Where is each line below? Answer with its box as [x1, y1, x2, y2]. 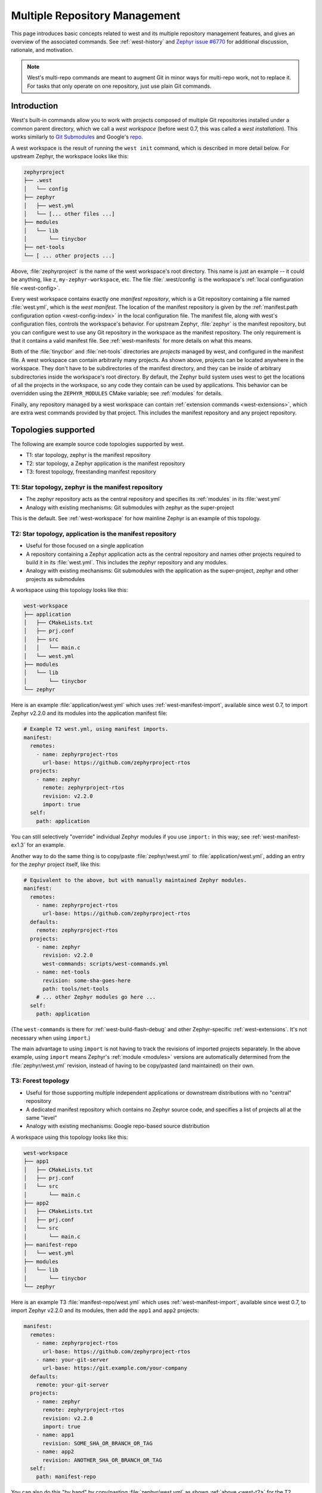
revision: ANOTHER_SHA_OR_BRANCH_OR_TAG [42, 1457, 162, 1463]
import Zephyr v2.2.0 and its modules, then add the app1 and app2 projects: [11, 1307, 199, 1314]
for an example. [26, 841, 66, 849]
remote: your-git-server [36, 1381, 109, 1388]
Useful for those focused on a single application [26, 542, 144, 549]
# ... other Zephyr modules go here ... [36, 994, 156, 1000]
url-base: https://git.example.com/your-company [42, 1365, 187, 1372]
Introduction [11, 101, 58, 111]
